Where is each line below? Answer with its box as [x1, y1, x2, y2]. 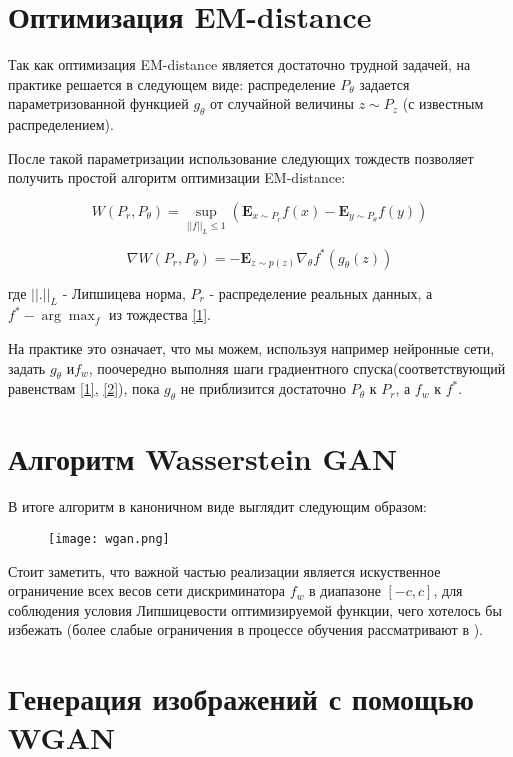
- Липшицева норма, [62, 282, 186, 303]
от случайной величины [210, 93, 354, 114]
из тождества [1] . [109, 304, 211, 325]
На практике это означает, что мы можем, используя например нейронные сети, [8, 337, 495, 358]
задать [8, 357, 46, 378]
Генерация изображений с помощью [8, 678, 474, 719]
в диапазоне [309, 580, 381, 601]
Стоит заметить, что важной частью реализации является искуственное [8, 560, 441, 581]
